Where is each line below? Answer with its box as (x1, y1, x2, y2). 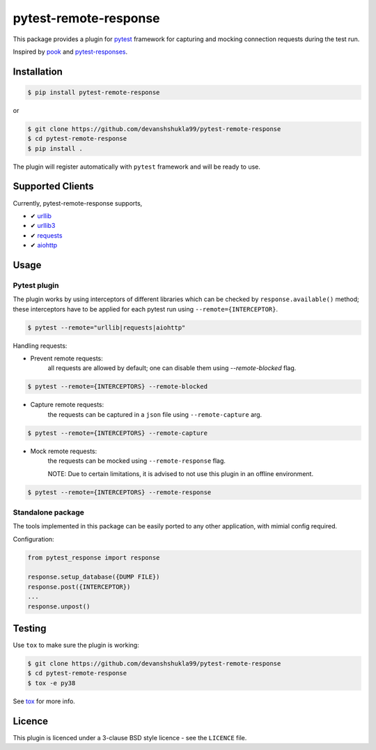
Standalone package (13, 507, 85, 517)
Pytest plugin (13, 280, 59, 290)
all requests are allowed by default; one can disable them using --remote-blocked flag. (47, 364, 297, 372)
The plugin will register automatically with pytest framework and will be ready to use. (13, 162, 261, 171)
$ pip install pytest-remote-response (27, 88, 160, 96)
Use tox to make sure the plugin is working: (13, 641, 139, 650)
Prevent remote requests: (30, 354, 104, 362)
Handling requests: (13, 342, 68, 350)
